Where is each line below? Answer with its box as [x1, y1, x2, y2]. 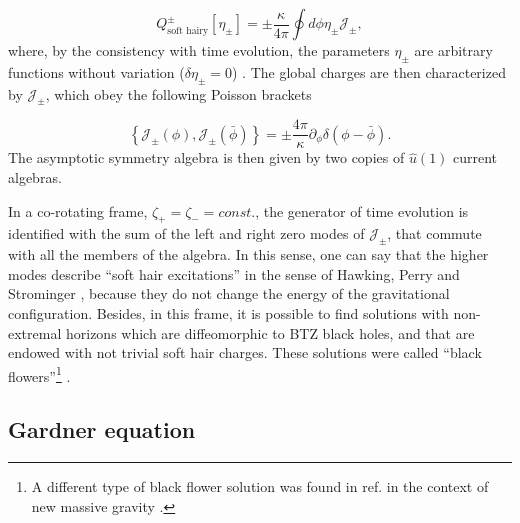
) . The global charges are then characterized [231, 61, 506, 82]
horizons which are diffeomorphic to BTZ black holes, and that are [65, 322, 475, 343]
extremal [8, 322, 62, 343]
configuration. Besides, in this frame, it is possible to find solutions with [8, 303, 449, 324]
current [453, 147, 498, 168]
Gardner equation [8, 414, 196, 445]
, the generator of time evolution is [255, 200, 469, 221]
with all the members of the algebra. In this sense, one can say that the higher [8, 244, 489, 265]
